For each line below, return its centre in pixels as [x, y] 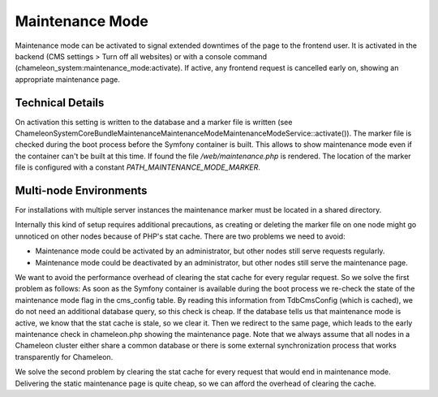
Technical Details [60, 103]
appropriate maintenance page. [68, 79]
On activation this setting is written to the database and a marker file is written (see [154, 122]
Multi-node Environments [81, 190]
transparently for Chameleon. [64, 356]
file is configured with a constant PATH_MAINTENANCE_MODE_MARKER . [138, 167]
